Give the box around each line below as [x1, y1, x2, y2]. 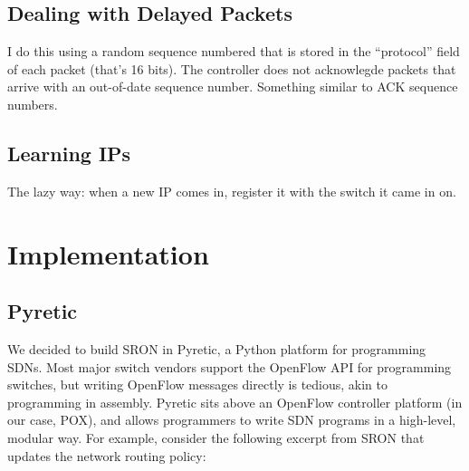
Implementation [7, 235, 209, 272]
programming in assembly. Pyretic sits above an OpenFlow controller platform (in [7, 392, 463, 411]
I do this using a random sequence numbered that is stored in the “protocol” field [7, 42, 460, 61]
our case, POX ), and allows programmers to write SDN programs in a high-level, [7, 410, 456, 429]
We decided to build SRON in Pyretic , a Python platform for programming [7, 339, 426, 358]
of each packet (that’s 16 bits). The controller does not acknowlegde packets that [7, 59, 456, 78]
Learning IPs [7, 139, 131, 167]
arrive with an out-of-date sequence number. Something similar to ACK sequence [7, 77, 458, 96]
